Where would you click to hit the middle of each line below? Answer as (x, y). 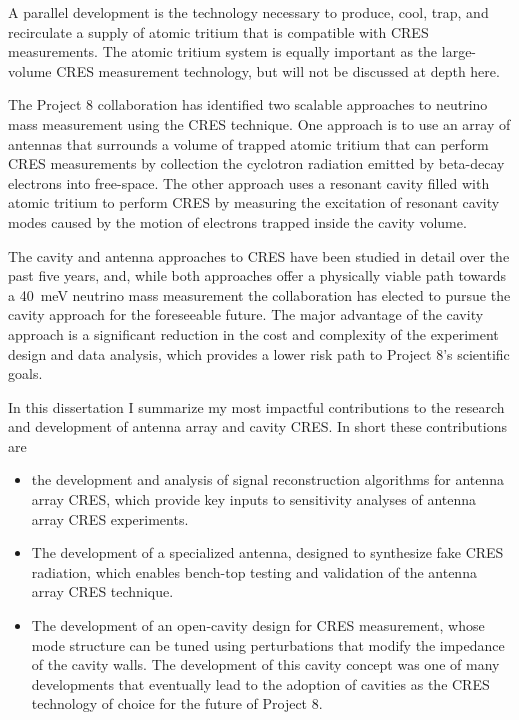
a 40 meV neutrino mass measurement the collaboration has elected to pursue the (259, 294)
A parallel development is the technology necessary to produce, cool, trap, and (248, 12)
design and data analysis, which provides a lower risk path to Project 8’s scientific (259, 353)
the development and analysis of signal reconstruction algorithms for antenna (268, 479)
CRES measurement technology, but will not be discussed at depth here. (278, 70)
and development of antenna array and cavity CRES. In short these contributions (257, 426)
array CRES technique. (102, 591)
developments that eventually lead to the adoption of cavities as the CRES (260, 683)
